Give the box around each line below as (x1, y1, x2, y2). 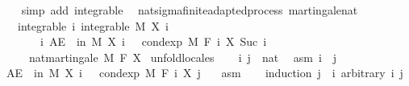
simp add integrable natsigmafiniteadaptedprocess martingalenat (21, 2, 358, 18)
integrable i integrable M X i (17, 17, 169, 34)
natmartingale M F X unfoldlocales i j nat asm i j (28, 48, 337, 65)
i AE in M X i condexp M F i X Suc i (40, 33, 267, 50)
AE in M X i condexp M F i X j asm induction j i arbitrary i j (6, 64, 403, 81)
